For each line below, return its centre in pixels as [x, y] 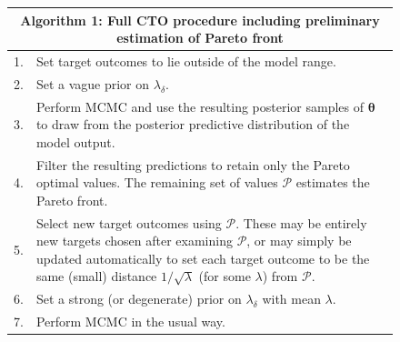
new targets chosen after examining [134, 241]
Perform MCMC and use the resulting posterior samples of [200, 106]
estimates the [333, 182]
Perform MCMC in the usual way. [130, 322]
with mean [291, 299]
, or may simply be [299, 241]
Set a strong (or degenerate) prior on [139, 299]
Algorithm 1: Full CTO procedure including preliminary [200, 20]
